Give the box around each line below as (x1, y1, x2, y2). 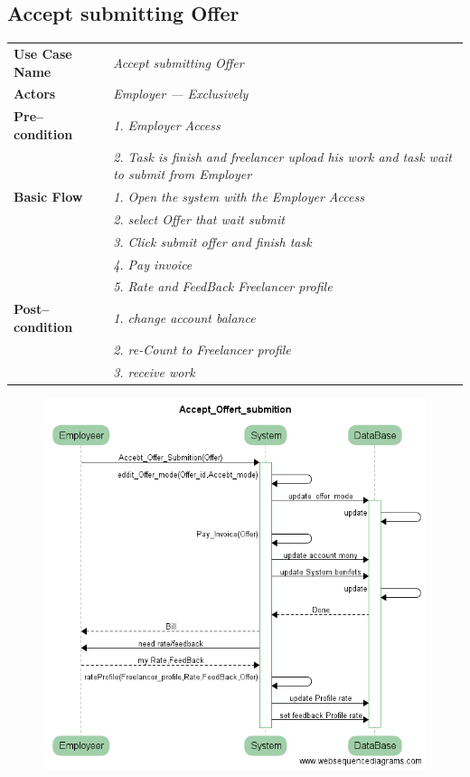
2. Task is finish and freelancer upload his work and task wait (113, 147, 452, 166)
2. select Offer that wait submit (113, 209, 285, 228)
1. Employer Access (113, 116, 221, 135)
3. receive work (113, 362, 195, 381)
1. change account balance (113, 308, 256, 327)
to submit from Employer (113, 165, 252, 184)
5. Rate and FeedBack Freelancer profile (113, 277, 333, 296)
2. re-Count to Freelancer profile (113, 339, 291, 358)
